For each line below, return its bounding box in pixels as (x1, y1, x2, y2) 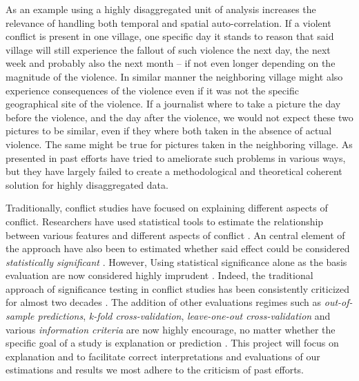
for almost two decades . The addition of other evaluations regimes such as (6, 295, 322, 309)
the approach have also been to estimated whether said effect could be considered (6, 241, 350, 256)
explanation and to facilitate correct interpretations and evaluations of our (6, 349, 320, 363)
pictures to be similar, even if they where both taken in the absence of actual (6, 123, 332, 138)
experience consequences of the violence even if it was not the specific (6, 83, 299, 97)
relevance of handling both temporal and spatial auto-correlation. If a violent (6, 15, 331, 30)
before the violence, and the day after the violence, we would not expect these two (6, 110, 353, 124)
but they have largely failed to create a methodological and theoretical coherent (6, 164, 342, 178)
